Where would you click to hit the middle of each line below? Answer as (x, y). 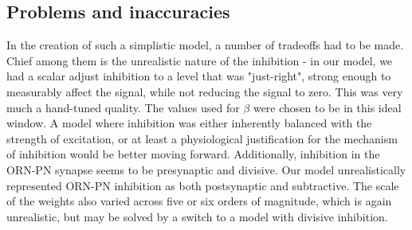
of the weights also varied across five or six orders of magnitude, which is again (199, 201)
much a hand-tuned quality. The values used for (123, 107)
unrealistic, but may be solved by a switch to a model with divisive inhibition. (197, 216)
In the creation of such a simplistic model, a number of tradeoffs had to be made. (205, 45)
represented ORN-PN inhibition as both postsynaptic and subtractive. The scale (203, 185)
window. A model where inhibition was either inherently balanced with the (189, 123)
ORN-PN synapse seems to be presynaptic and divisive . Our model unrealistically (206, 169)
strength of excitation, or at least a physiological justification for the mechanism (202, 138)
